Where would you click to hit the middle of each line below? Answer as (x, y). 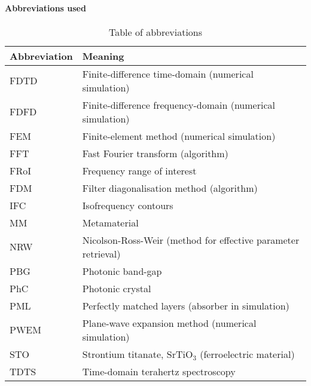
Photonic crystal (117, 288)
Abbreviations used (45, 7)
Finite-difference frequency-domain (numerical (179, 105)
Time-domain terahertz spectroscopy (159, 371)
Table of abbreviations (155, 32)
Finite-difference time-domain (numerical (168, 73)
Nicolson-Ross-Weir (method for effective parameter (191, 240)
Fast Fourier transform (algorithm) (155, 153)
